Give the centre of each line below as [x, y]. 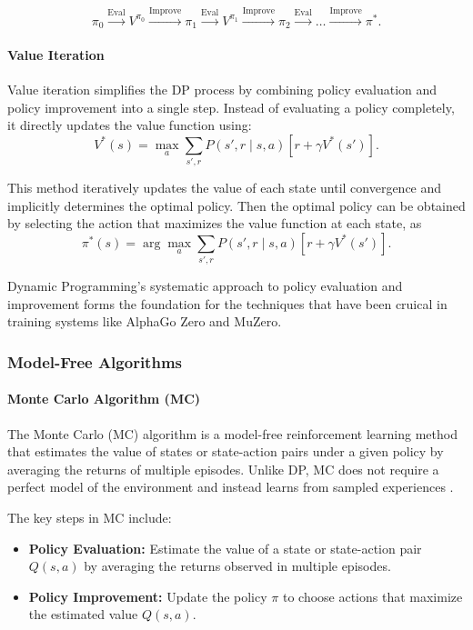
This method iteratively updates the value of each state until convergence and [225, 188]
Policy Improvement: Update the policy [148, 596]
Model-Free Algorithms [95, 361]
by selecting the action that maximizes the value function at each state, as [215, 223]
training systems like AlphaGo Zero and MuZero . [145, 321]
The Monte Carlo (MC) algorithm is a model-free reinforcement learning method [232, 433]
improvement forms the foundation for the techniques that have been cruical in [227, 303]
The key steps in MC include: [90, 518]
